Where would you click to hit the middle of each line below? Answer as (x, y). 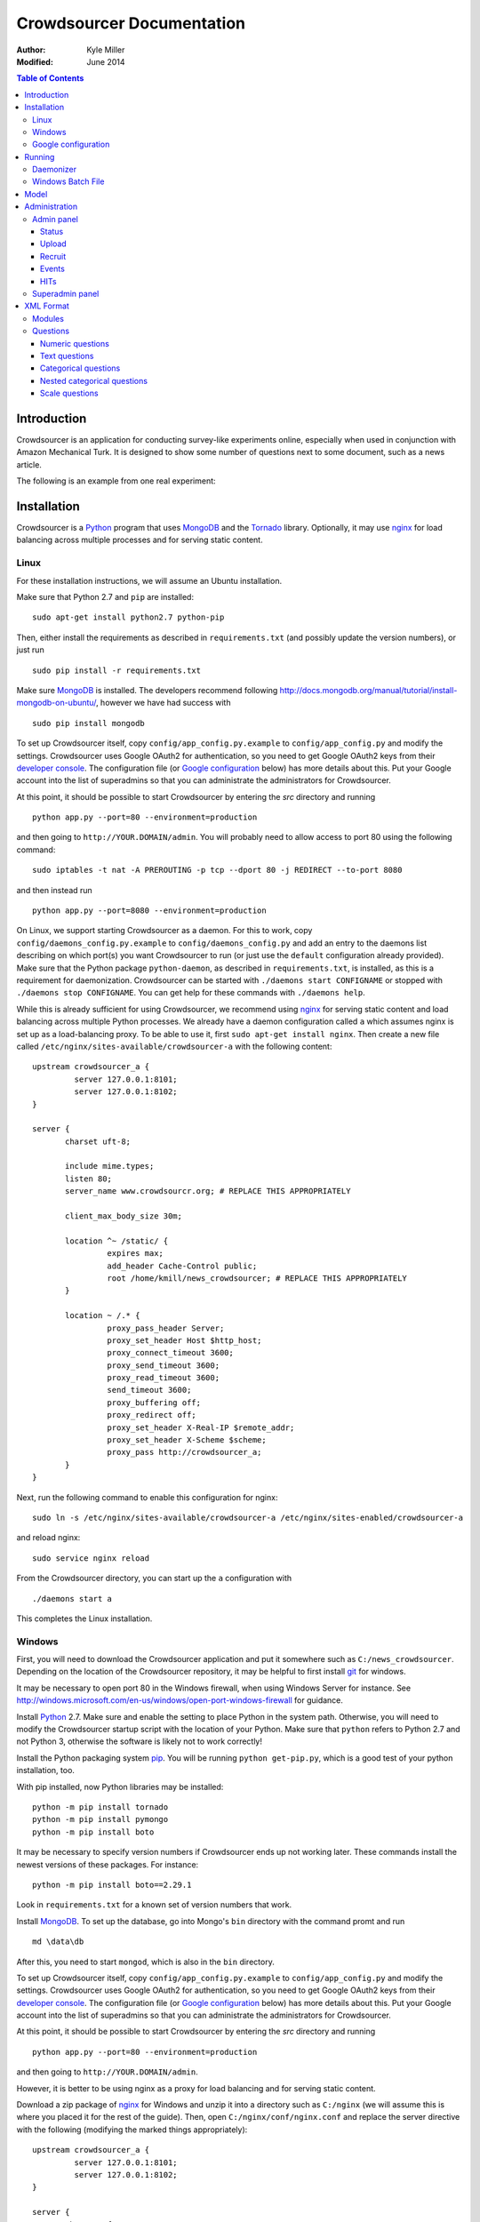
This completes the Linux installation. (84, 1619)
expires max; (136, 1254)
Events (53, 269)
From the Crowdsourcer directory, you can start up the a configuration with (154, 1579)
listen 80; (89, 1179)
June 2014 (106, 61)
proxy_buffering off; (154, 1403)
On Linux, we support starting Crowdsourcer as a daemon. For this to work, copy (164, 931)
